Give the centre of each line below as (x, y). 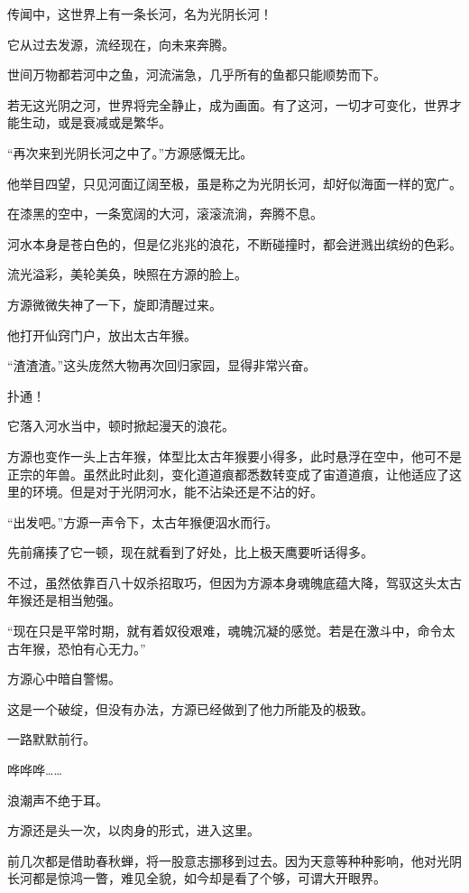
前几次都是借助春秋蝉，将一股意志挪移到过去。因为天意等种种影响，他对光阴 (234, 860)
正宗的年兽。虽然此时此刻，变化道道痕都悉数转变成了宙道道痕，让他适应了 (228, 474)
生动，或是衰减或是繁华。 (95, 122)
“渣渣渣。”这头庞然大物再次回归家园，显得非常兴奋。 (162, 365)
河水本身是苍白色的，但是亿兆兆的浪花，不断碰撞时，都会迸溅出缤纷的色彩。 (234, 243)
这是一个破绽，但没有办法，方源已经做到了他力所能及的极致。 (190, 708)
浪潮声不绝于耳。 (58, 800)
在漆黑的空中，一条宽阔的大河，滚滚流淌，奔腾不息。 (165, 214)
